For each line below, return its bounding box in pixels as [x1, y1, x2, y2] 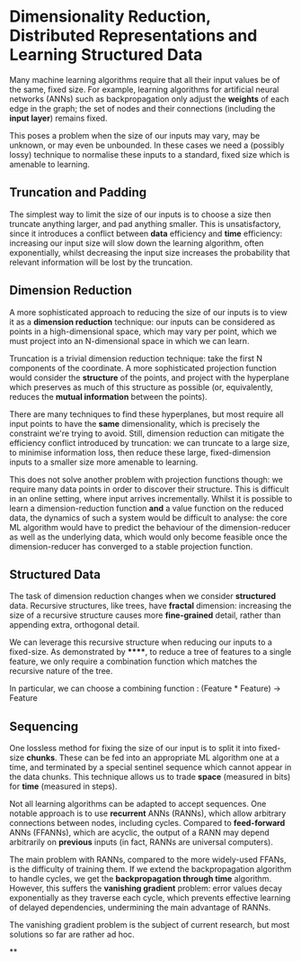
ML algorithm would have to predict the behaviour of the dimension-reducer [9, 521, 291, 532]
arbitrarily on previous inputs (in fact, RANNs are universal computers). [9, 837, 274, 848]
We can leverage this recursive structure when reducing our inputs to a [9, 637, 272, 648]
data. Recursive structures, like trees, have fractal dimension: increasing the [9, 601, 292, 612]
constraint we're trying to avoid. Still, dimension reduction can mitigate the [9, 428, 285, 439]
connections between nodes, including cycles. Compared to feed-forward [9, 818, 286, 829]
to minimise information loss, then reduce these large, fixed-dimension [9, 447, 271, 458]
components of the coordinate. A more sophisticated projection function [9, 362, 277, 373]
